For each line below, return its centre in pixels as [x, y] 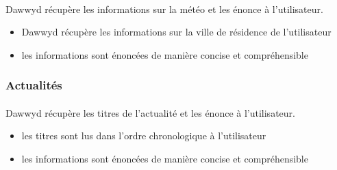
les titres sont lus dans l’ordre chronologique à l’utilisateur [144, 136]
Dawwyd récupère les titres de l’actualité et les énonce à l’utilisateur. [150, 112]
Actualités [34, 85]
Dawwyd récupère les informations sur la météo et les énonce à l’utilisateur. [164, 9]
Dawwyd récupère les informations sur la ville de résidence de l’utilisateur [176, 32]
